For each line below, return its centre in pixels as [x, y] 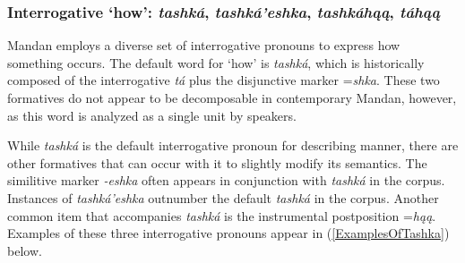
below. [25, 250]
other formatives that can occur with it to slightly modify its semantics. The [217, 162]
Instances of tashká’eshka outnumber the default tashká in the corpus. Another [223, 197]
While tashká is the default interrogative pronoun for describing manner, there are [233, 145]
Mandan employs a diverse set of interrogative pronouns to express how [204, 45]
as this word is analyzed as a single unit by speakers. [152, 115]
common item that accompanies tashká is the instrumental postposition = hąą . [222, 215]
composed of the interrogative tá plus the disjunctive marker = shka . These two [224, 80]
